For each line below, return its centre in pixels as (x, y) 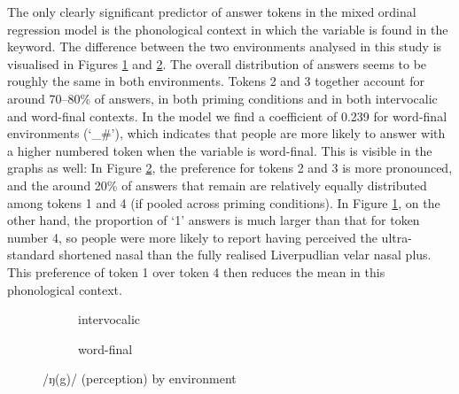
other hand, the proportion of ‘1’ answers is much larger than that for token (214, 220)
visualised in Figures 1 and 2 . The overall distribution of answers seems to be (217, 63)
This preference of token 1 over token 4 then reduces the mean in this (196, 271)
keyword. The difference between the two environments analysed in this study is (225, 46)
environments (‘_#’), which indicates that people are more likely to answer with (226, 133)
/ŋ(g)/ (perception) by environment (140, 379)
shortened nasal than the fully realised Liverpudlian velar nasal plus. (245, 255)
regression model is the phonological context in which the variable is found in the (228, 29)
